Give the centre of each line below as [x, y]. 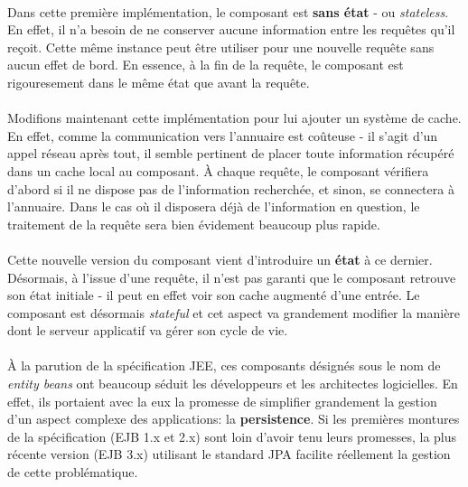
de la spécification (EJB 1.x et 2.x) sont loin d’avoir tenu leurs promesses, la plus [232, 436]
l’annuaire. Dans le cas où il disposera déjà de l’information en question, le [214, 206]
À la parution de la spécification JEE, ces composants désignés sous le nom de [224, 365]
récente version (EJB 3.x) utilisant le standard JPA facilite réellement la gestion [229, 454]
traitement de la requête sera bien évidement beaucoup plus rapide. [194, 224]
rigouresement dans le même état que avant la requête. [159, 82]
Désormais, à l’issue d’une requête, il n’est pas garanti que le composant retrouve [232, 277]
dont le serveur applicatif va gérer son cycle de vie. [148, 330]
